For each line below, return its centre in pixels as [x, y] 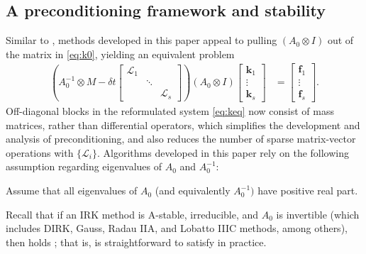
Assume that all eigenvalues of [72, 190]
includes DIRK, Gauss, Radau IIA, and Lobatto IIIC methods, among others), [177, 228]
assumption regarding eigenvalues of [84, 166]
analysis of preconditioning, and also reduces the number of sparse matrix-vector [181, 139]
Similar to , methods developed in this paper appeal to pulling [142, 40]
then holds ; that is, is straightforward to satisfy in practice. [136, 242]
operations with [40, 152]
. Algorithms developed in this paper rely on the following [223, 152]
